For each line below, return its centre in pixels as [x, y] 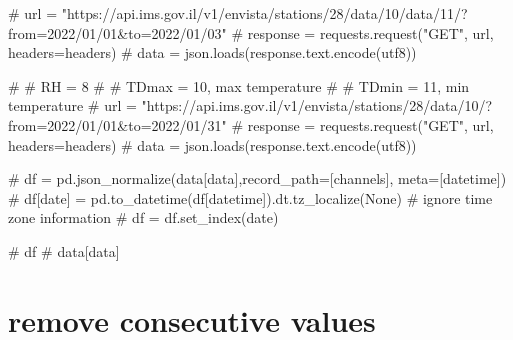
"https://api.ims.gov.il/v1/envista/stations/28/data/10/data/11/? [264, 13]
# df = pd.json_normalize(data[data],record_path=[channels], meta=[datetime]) [257, 178]
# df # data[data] [64, 250]
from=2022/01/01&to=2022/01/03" [117, 32]
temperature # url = [72, 105]
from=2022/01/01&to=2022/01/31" [117, 124]
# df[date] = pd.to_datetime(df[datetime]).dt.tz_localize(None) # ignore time [250, 197]
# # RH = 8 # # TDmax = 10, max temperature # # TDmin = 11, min [239, 85]
